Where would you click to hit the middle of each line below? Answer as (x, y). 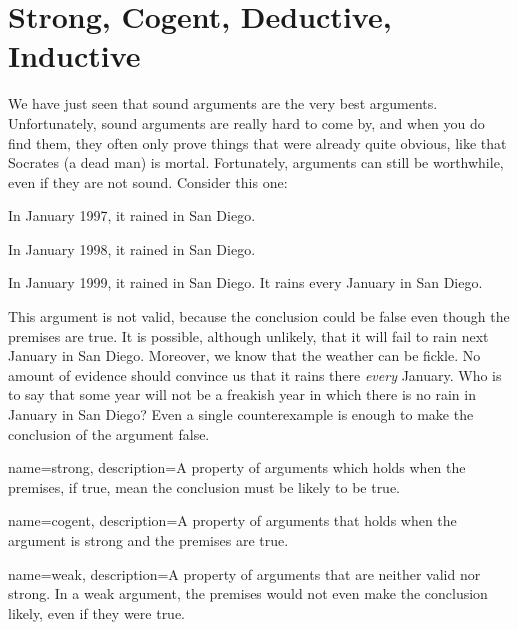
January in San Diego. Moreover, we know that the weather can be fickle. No (244, 355)
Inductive (74, 55)
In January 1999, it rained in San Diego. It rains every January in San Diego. (245, 282)
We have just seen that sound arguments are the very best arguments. (223, 103)
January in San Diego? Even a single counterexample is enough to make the (241, 414)
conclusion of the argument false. (109, 433)
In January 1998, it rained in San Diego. (132, 248)
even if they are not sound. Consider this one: (148, 181)
